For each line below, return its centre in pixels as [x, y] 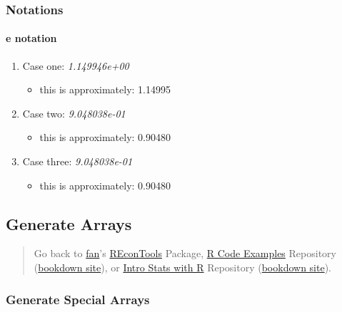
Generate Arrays [69, 223]
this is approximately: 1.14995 [105, 89]
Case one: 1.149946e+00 [76, 65]
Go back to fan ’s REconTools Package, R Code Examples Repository [185, 253]
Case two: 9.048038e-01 [74, 113]
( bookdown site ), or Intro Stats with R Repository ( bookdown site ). [183, 267]
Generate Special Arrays [78, 299]
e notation [31, 38]
